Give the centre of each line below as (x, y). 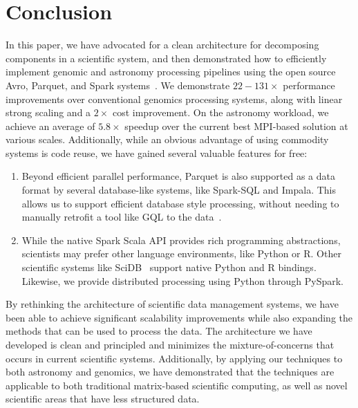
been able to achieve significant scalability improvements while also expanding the (179, 317)
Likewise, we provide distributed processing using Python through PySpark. (182, 280)
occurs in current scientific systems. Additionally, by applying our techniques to (174, 358)
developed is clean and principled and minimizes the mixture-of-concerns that (170, 344)
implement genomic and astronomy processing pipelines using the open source (171, 72)
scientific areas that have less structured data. (103, 399)
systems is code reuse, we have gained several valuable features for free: (157, 152)
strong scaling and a (48, 112)
